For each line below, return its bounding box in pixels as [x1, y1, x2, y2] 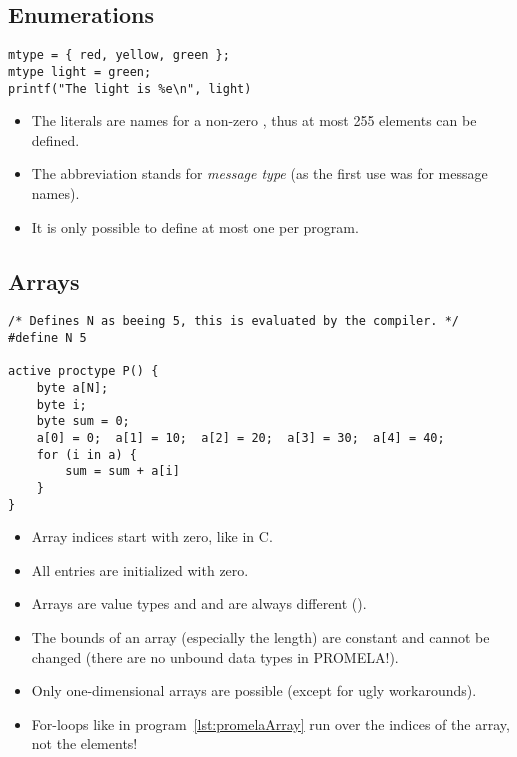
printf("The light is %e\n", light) [8, 81, 252, 96]
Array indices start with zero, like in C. [31, 526, 273, 547]
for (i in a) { [36, 447, 137, 462]
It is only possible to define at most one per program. [31, 216, 359, 237]
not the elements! [31, 733, 138, 754]
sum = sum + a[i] [65, 464, 180, 479]
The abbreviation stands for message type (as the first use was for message [31, 163, 488, 184]
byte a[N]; [36, 380, 109, 395]
